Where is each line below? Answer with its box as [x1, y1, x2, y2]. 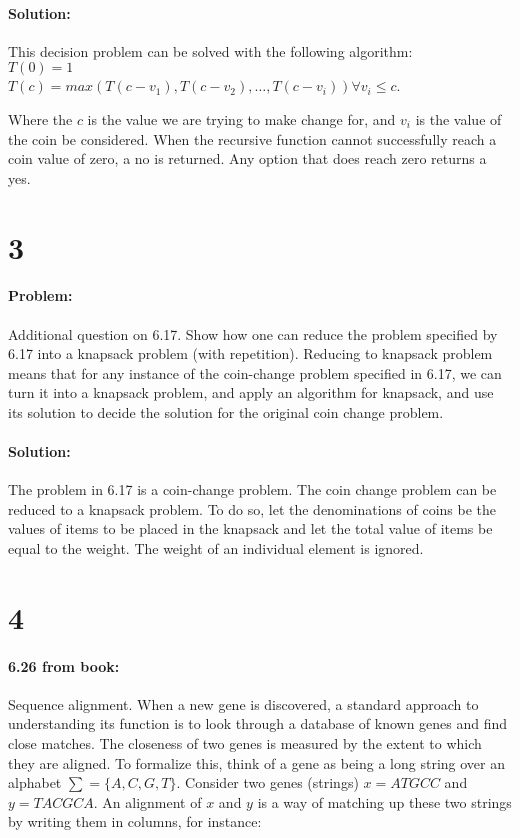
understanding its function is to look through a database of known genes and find [8, 713, 508, 734]
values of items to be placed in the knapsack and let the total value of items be [8, 518, 493, 539]
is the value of [415, 108, 502, 129]
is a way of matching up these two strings [257, 791, 512, 812]
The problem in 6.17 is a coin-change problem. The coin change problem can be [8, 479, 497, 500]
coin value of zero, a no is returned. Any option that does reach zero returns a [8, 148, 487, 169]
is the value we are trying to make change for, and [87, 108, 396, 129]
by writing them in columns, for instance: [8, 811, 262, 832]
